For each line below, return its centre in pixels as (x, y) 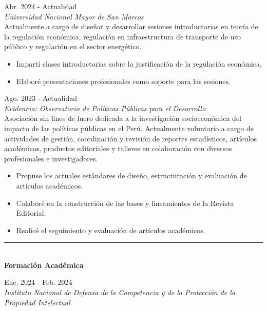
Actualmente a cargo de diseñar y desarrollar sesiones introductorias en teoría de (131, 26)
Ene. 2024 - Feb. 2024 (38, 282)
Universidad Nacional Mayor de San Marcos (74, 16)
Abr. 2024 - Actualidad (41, 6)
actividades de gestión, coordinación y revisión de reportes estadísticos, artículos (130, 138)
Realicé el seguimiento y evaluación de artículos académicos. (111, 230)
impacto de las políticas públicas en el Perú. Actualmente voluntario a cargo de (129, 128)
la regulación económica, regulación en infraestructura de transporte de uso (122, 36)
